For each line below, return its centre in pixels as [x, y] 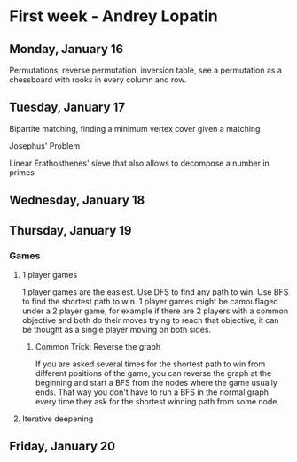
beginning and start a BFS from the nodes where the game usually [156, 382]
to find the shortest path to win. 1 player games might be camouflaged [150, 301]
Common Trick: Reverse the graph [98, 346]
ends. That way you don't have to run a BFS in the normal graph [152, 392]
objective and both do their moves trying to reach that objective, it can [150, 320]
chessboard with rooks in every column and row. [98, 80]
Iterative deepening [58, 419]
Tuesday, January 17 [67, 108]
